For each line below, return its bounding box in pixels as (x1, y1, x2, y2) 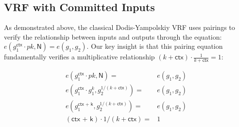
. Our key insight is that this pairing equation (86, 41, 223, 51)
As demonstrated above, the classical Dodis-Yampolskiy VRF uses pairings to (4, 22, 235, 32)
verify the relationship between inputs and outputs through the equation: (4, 31, 222, 42)
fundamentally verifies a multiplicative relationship (4, 52, 155, 62)
